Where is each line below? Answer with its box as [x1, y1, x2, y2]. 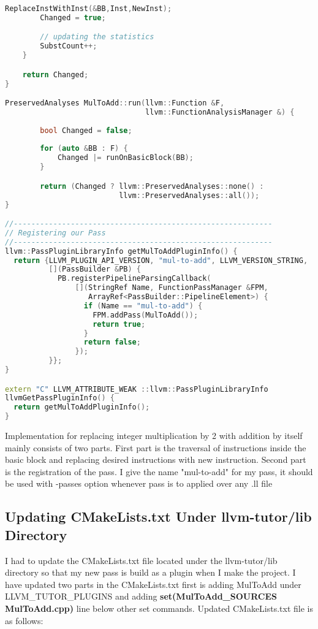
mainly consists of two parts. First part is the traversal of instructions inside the [5, 441, 306, 454]
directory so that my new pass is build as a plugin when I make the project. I [5, 566, 296, 579]
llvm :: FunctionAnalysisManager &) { [145, 107, 295, 116]
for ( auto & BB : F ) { [40, 144, 128, 153]
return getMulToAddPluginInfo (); [13, 403, 150, 412]
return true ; [93, 319, 146, 329]
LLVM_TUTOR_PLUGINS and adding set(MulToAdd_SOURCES [5, 590, 277, 603]
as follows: [5, 614, 44, 627]
